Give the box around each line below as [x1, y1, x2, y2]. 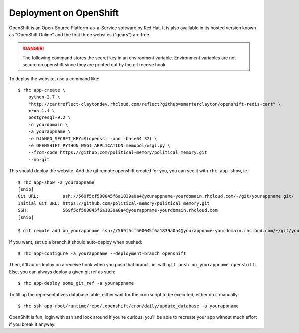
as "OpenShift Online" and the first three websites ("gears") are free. [9, 31, 150, 37]
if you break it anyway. [9, 321, 56, 327]
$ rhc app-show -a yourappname [18, 179, 95, 185]
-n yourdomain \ [28, 122, 68, 127]
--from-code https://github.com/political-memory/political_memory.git [28, 150, 207, 155]
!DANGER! [22, 45, 44, 52]
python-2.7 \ [28, 94, 60, 100]
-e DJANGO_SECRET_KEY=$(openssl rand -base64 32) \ [28, 136, 157, 141]
